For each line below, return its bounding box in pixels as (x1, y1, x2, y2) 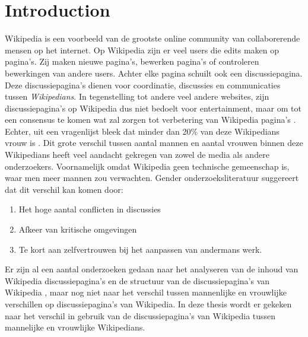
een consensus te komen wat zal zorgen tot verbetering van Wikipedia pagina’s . (5, 113, 296, 126)
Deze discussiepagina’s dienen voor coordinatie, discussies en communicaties (5, 78, 281, 91)
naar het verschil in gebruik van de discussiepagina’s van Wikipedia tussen (5, 309, 276, 322)
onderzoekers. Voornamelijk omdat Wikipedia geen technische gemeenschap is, (5, 160, 290, 172)
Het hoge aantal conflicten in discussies (18, 203, 161, 215)
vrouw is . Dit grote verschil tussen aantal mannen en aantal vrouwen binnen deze (5, 136, 303, 149)
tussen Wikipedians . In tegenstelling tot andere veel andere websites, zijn (5, 90, 269, 103)
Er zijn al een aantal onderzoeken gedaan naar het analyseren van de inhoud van (5, 263, 299, 275)
